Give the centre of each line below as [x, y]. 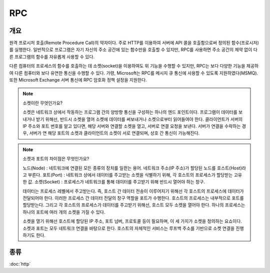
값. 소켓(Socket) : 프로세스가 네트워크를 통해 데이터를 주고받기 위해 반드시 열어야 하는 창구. [116, 182]
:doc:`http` [20, 264]
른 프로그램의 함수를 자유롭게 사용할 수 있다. [52, 56]
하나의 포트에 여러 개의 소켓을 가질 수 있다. [64, 212]
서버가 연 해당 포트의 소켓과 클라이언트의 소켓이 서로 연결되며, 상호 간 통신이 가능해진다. [114, 133]
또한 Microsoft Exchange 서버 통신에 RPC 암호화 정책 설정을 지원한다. [78, 80]
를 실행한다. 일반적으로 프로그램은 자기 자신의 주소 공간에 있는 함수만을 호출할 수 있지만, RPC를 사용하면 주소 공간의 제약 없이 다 [133, 49]
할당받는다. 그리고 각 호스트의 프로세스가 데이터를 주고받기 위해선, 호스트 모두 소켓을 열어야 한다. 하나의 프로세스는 [134, 205]
